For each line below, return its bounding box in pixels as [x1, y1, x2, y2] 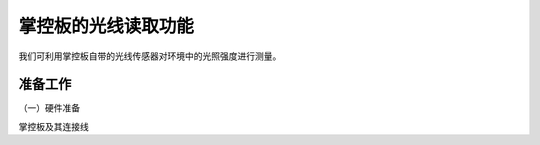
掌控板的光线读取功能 [18, 15, 195, 37]
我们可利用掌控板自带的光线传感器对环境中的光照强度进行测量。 [18, 50, 282, 62]
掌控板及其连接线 [18, 120, 89, 132]
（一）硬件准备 [18, 102, 80, 114]
